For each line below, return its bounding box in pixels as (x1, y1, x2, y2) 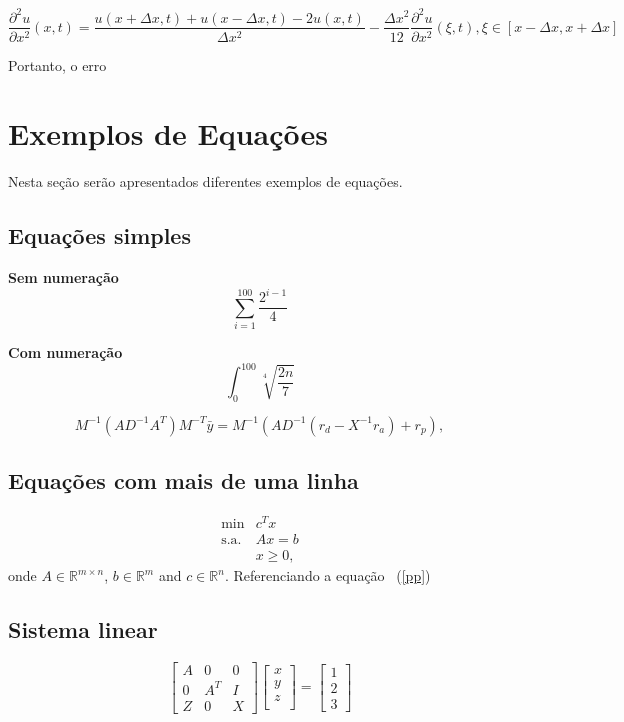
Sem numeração (8, 267, 119, 288)
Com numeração (8, 341, 123, 362)
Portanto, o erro (8, 54, 107, 75)
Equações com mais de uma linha (8, 465, 359, 496)
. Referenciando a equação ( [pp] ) (224, 565, 431, 586)
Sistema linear (8, 614, 158, 645)
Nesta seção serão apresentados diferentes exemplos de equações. (8, 171, 403, 192)
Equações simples (8, 220, 191, 251)
